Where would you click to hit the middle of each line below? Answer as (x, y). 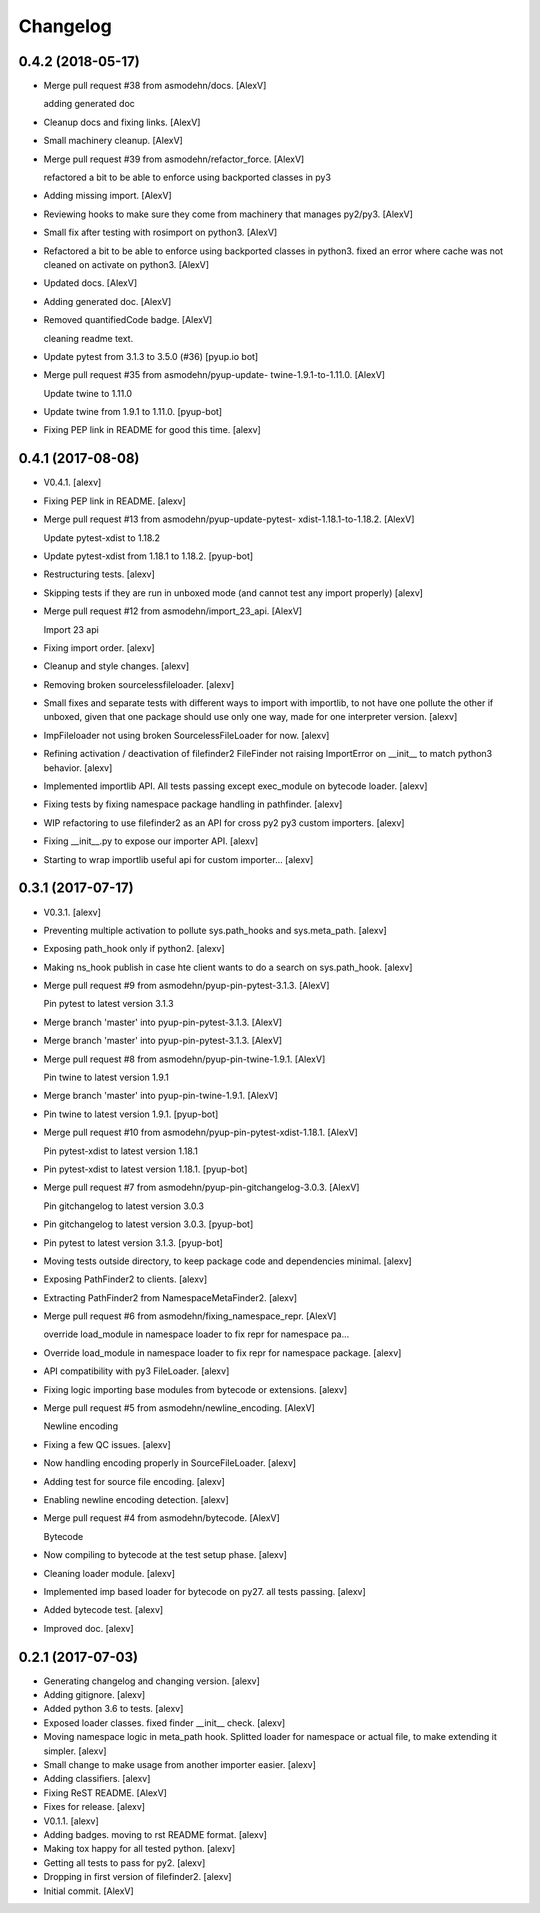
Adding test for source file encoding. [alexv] (134, 1481)
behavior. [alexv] (78, 767)
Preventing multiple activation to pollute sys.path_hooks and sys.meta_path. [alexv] (215, 930)
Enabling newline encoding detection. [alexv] (136, 1499)
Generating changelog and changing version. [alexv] (151, 1681)
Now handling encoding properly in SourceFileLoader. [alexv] (170, 1463)
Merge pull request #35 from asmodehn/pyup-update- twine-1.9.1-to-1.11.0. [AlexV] (214, 375)
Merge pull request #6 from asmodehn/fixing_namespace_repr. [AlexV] (190, 1316)
